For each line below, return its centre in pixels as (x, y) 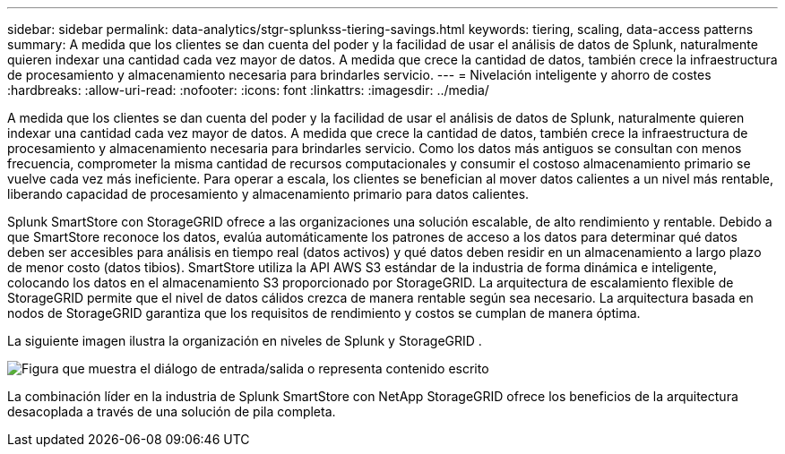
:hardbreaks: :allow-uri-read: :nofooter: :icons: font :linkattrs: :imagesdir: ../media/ (248, 90)
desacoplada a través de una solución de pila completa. (172, 411)
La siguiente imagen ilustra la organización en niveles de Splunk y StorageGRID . (245, 341)
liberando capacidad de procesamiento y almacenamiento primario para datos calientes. (268, 194)
